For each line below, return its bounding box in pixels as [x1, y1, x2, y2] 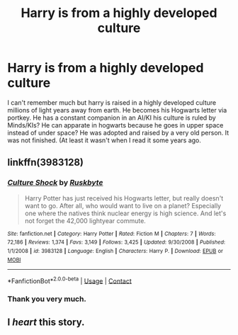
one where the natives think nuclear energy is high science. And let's [24, 209, 227, 217]
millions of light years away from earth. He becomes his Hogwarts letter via [7, 106, 227, 114]
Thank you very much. [7, 294, 87, 304]
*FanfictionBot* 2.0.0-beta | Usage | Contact [7, 275, 132, 285]
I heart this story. [7, 316, 85, 328]
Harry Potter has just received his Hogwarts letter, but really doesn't [24, 193, 224, 203]
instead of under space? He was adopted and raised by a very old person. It [7, 128, 229, 137]
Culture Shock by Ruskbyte [7, 178, 103, 188]
